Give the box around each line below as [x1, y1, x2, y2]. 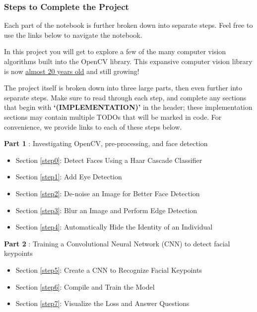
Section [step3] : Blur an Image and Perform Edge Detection [15, 205, 197, 215]
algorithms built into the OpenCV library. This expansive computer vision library [4, 56, 253, 66]
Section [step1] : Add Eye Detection [15, 171, 122, 182]
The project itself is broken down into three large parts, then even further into [4, 82, 243, 93]
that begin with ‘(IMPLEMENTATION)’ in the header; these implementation [4, 102, 253, 112]
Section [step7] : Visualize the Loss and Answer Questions [15, 298, 190, 309]
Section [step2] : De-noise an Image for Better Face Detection [15, 188, 200, 198]
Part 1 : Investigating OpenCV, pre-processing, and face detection [4, 138, 208, 149]
